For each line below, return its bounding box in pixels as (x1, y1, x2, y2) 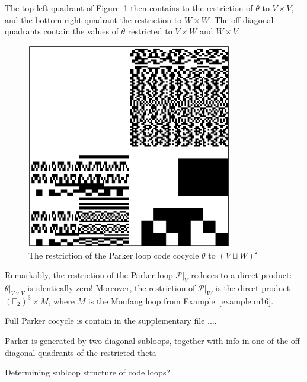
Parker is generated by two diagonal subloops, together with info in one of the (5, 334, 289, 346)
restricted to (127, 25, 172, 37)
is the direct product (215, 281, 290, 294)
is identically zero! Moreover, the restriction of (27, 281, 196, 294)
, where (48, 294, 75, 307)
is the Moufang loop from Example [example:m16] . (88, 294, 274, 307)
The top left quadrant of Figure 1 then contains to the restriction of (5, 2, 253, 14)
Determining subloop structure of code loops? (5, 366, 171, 378)
